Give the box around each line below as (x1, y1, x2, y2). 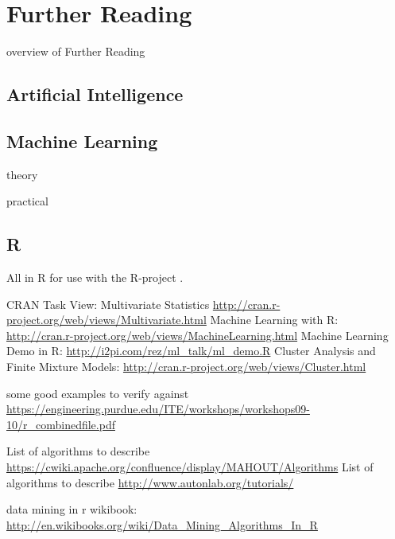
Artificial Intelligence (6, 82, 184, 107)
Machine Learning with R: (210, 311, 339, 328)
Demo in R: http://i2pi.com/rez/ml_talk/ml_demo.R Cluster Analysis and (6, 342, 376, 359)
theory (6, 166, 38, 182)
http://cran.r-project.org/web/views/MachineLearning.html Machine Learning (6, 326, 389, 343)
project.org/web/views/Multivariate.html (6, 311, 207, 328)
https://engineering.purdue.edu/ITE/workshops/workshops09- (6, 400, 310, 417)
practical (6, 193, 48, 209)
